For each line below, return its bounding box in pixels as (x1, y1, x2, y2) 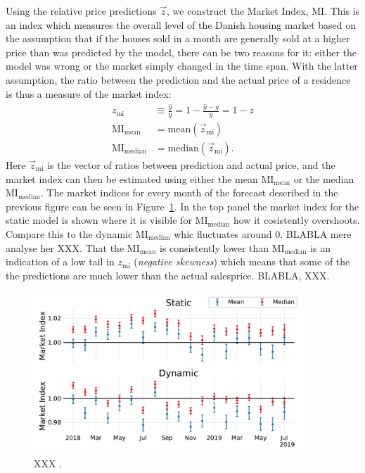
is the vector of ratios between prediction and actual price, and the (47, 157, 335, 172)
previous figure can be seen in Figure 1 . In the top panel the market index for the (6, 198, 359, 213)
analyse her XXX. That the (6, 240, 124, 255)
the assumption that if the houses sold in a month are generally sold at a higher (6, 31, 350, 46)
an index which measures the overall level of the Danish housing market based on (6, 17, 357, 32)
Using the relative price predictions (6, 4, 157, 18)
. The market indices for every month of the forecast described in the (40, 185, 338, 200)
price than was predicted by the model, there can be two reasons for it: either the (6, 44, 357, 59)
